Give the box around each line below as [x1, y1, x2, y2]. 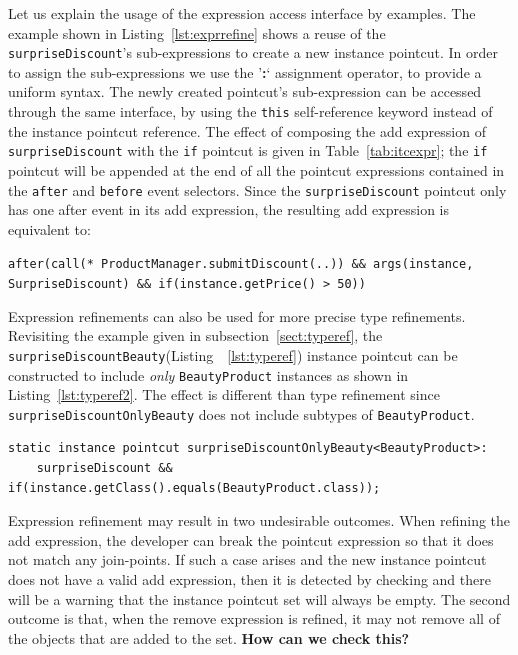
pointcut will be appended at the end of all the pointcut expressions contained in [8, 159, 505, 180]
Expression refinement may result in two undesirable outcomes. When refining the [8, 510, 511, 531]
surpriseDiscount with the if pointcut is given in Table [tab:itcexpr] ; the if [8, 140, 488, 161]
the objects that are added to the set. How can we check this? [8, 627, 410, 648]
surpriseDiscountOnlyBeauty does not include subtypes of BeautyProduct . [8, 403, 475, 424]
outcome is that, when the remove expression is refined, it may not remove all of [8, 608, 500, 629]
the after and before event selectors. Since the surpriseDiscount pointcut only [8, 179, 507, 200]
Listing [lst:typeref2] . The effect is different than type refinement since [8, 384, 440, 405]
